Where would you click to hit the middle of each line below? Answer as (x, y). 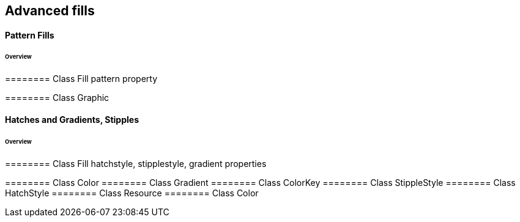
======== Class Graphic (57, 98)
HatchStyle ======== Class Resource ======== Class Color (132, 193)
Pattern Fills (30, 35)
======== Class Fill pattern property (81, 79)
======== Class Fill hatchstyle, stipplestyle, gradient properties (136, 163)
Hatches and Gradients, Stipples (72, 119)
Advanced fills (50, 11)
